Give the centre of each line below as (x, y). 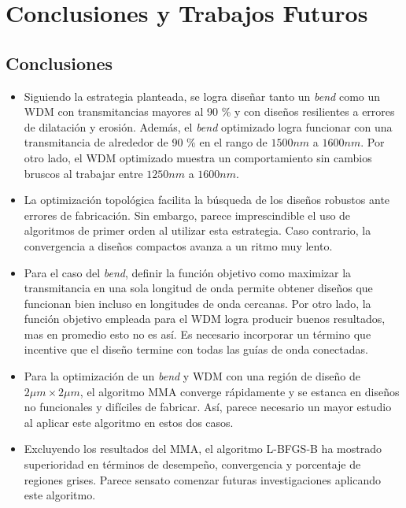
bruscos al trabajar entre (83, 173)
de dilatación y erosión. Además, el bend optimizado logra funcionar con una (208, 126)
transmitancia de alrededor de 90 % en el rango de (146, 142)
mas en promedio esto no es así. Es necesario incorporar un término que (197, 334)
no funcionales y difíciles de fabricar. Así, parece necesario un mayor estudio (208, 407)
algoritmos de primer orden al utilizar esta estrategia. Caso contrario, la (197, 230)
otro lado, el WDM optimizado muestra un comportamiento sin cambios (198, 157)
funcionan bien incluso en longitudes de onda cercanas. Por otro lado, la (197, 303)
